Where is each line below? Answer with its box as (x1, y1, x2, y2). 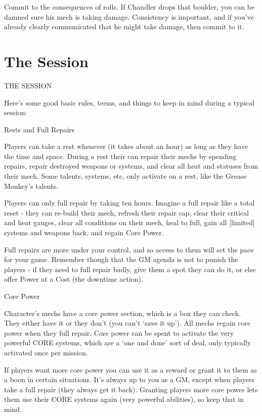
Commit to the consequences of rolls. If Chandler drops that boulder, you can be (4, 2, 255, 12)
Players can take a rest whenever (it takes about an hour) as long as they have (4, 141, 248, 151)
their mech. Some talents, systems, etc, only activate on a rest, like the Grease (4, 171, 247, 181)
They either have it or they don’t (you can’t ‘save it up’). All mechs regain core (4, 318, 251, 328)
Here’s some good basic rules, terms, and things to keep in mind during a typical (4, 97, 254, 108)
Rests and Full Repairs (4, 124, 75, 134)
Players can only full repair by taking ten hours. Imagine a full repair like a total (4, 197, 255, 208)
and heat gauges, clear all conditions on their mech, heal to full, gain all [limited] (4, 217, 255, 228)
